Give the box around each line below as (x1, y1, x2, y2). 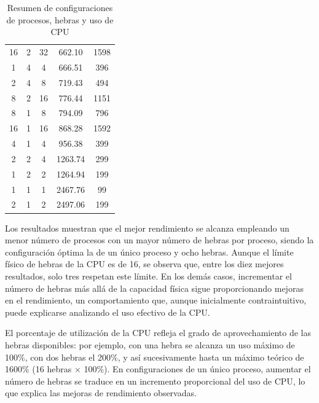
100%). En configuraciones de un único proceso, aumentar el (84, 362, 311, 375)
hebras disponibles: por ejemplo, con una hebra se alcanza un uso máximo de (5, 338, 295, 351)
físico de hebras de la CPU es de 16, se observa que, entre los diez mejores (5, 257, 284, 270)
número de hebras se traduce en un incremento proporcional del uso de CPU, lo (5, 374, 305, 387)
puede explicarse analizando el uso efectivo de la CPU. (5, 305, 210, 318)
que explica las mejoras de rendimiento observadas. (5, 386, 197, 399)
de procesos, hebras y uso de (6, 13, 114, 26)
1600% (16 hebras (5, 362, 72, 375)
